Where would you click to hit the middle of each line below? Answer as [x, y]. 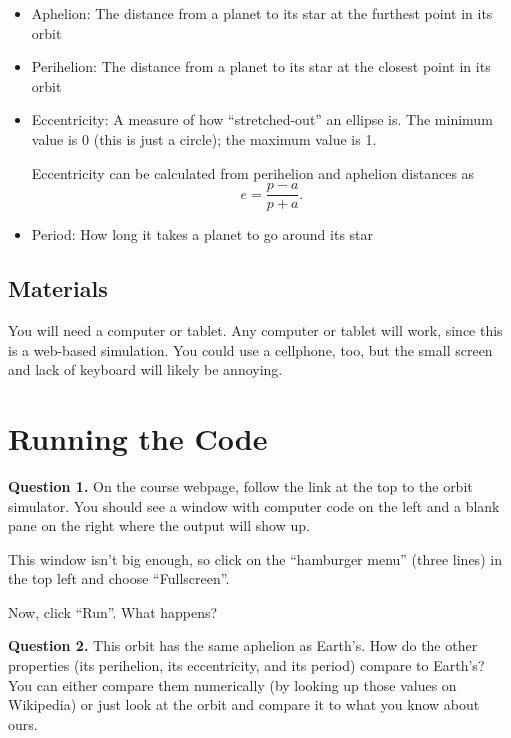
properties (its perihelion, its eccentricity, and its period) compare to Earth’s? [246, 665]
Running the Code [138, 437]
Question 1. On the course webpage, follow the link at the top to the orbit [240, 485]
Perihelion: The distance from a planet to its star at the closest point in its [261, 66]
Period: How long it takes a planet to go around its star [202, 234]
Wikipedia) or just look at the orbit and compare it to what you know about [244, 704]
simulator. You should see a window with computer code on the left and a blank [254, 505]
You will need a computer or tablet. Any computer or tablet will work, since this [255, 330]
